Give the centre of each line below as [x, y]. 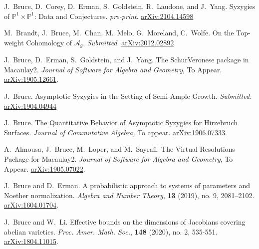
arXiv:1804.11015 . [31, 241]
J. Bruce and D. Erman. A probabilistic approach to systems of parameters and [127, 185]
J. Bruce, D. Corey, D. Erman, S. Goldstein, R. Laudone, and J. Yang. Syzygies [130, 6]
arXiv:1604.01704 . [31, 205]
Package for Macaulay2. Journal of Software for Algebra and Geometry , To [119, 158]
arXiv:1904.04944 [30, 106]
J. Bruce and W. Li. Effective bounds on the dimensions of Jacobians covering [125, 221]
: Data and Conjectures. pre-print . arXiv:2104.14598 [114, 16]
